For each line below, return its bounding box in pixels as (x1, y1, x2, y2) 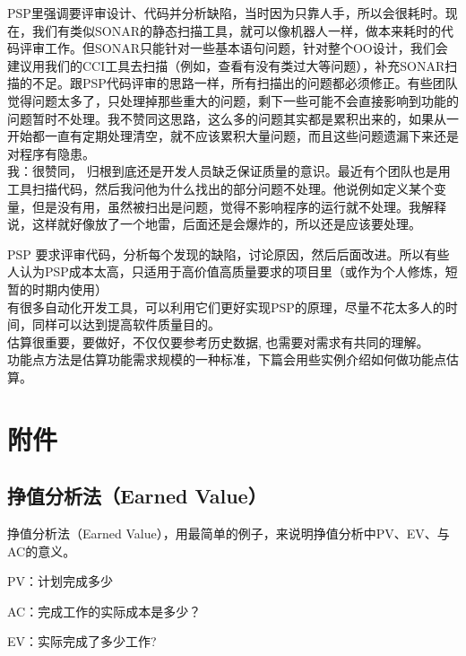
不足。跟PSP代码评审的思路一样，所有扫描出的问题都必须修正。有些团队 (31, 74, 458, 92)
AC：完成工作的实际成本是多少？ (7, 601, 202, 620)
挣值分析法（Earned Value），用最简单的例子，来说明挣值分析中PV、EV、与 (7, 524, 450, 543)
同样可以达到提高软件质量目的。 (31, 315, 220, 334)
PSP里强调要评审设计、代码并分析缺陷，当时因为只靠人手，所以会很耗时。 (7, 4, 445, 22)
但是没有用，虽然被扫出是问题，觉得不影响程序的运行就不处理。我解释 (31, 197, 446, 215)
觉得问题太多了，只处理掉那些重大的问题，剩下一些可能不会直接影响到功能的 (7, 91, 459, 109)
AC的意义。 (7, 541, 76, 560)
